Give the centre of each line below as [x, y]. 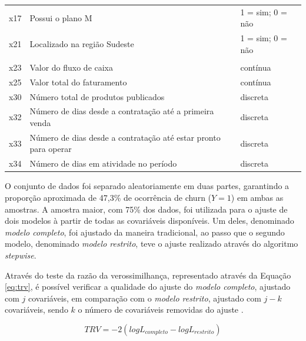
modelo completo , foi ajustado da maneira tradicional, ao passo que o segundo [145, 232]
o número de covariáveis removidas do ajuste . [161, 309]
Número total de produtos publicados [97, 96]
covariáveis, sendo [36, 309]
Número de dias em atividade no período [103, 163]
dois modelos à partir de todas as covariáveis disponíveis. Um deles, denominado [149, 221]
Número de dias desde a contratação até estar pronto [125, 137]
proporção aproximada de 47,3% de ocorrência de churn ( [108, 197]
